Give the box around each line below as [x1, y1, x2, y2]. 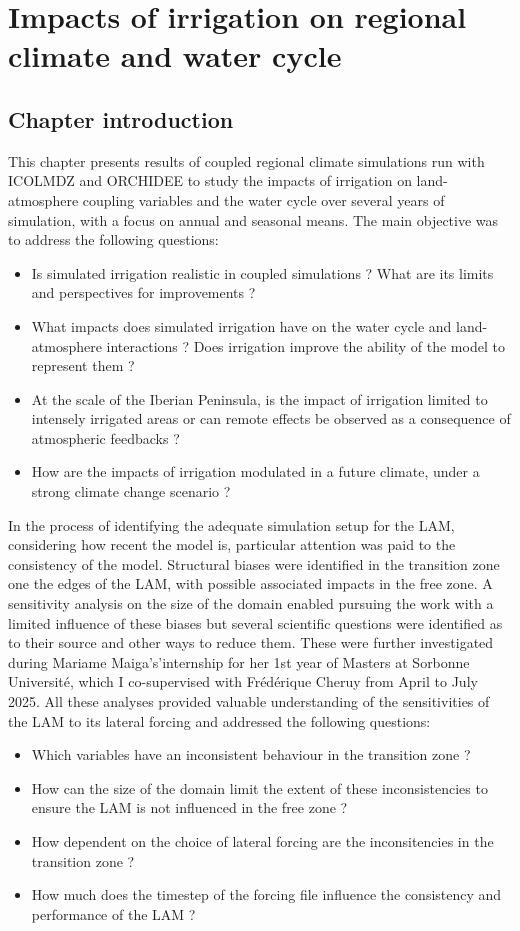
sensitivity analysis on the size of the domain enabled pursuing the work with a [8, 593, 494, 614]
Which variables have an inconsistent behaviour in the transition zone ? [31, 744, 471, 765]
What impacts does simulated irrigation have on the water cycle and [31, 315, 452, 336]
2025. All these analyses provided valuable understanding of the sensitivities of [8, 691, 490, 712]
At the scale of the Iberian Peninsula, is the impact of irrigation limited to [31, 388, 488, 409]
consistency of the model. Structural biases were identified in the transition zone [8, 553, 500, 574]
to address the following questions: [8, 229, 219, 250]
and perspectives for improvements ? [31, 282, 256, 303]
